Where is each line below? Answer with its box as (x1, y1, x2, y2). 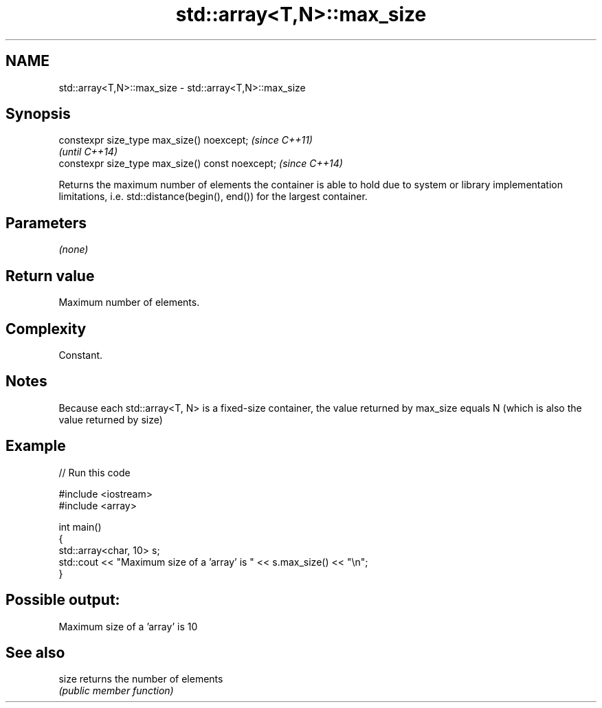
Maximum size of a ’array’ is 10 (58, 620, 198, 632)
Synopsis (5, 105, 71, 123)
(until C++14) (58, 146, 118, 158)
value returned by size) (58, 413, 163, 425)
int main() (58, 520, 102, 533)
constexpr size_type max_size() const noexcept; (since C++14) (58, 157, 343, 170)
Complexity (5, 320, 87, 338)
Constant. (58, 349, 103, 361)
